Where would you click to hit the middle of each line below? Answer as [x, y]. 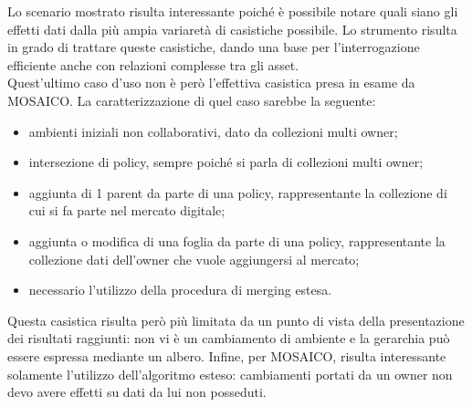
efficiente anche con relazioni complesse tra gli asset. [153, 64]
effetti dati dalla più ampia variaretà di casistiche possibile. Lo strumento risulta [232, 29]
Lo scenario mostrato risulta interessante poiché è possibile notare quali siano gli [233, 11]
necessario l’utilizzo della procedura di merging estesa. [180, 290]
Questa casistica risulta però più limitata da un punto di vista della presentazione [236, 320]
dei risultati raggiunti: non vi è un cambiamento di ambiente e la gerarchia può [229, 338]
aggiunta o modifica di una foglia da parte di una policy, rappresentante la [237, 240]
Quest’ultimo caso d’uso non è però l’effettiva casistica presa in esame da [211, 83]
